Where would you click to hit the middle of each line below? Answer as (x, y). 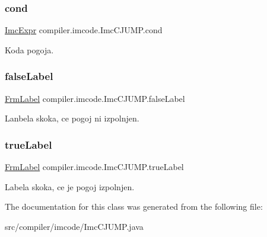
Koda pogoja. (29, 49)
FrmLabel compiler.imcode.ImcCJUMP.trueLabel (94, 167)
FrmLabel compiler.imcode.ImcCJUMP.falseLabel (95, 98)
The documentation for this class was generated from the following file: (134, 206)
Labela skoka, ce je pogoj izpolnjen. (70, 186)
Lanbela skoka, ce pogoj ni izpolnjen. (72, 118)
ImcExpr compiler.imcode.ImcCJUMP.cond (84, 30)
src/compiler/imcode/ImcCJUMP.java (74, 226)
